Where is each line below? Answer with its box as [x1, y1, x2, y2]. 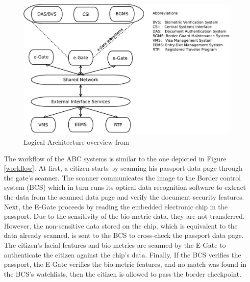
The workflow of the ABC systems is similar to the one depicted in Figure [4, 153, 226, 163]
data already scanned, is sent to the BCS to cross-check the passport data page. [4, 230, 244, 240]
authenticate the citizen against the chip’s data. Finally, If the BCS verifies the [4, 249, 241, 259]
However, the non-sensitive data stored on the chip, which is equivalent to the [4, 220, 238, 231]
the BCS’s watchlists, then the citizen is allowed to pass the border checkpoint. [4, 268, 242, 279]
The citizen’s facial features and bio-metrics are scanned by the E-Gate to [4, 240, 226, 250]
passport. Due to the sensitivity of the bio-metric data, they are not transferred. [4, 211, 245, 221]
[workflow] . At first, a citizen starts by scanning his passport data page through [4, 163, 243, 173]
